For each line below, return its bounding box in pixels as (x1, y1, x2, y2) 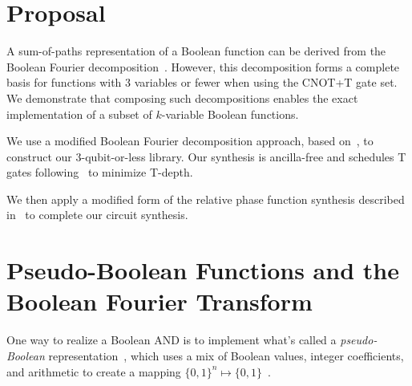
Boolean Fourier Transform (6, 285, 313, 318)
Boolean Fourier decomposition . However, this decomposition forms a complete (6, 58, 400, 75)
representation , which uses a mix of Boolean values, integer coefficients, (48, 347, 404, 364)
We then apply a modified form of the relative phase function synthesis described (6, 190, 405, 207)
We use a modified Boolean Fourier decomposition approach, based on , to (6, 132, 374, 149)
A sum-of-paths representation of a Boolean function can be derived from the (6, 43, 386, 59)
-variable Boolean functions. (161, 105, 299, 122)
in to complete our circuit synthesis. (6, 206, 188, 223)
